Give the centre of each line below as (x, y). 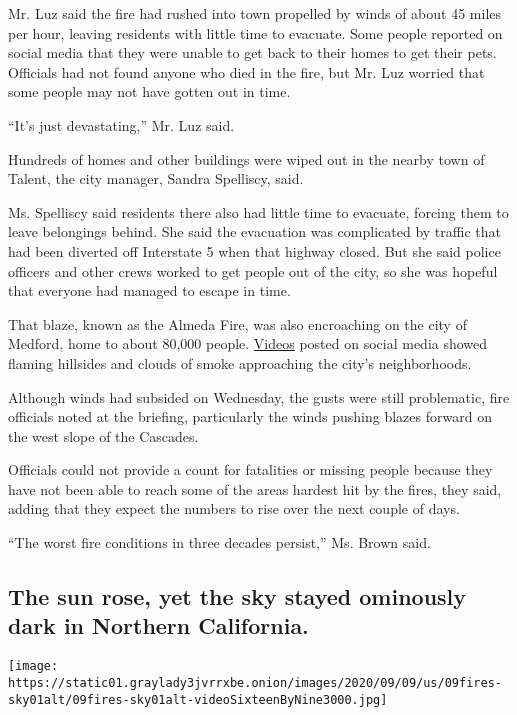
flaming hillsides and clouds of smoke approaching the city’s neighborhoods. (240, 362)
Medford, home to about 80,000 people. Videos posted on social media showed (248, 343)
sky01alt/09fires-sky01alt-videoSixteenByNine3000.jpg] (198, 699)
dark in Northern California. (158, 625)
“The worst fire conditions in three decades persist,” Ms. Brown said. (219, 542)
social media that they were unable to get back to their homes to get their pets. (252, 52)
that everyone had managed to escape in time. (149, 290)
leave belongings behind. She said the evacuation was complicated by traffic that (254, 231)
